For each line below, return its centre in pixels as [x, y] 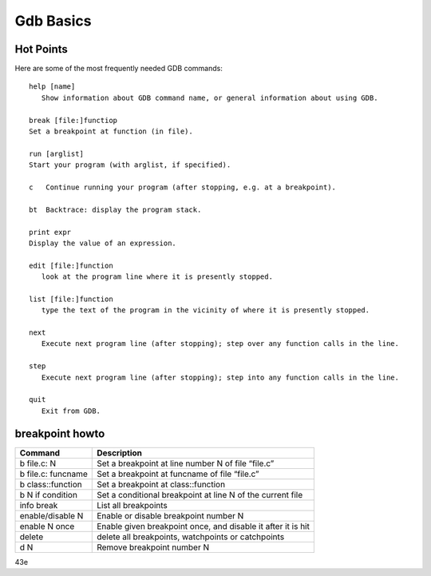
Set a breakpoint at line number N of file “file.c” [186, 463]
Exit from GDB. [71, 411]
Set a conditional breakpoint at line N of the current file [200, 495]
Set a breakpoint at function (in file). [111, 131]
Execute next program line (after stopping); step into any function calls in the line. [220, 377]
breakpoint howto [60, 433]
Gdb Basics [53, 21]
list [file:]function [71, 299]
